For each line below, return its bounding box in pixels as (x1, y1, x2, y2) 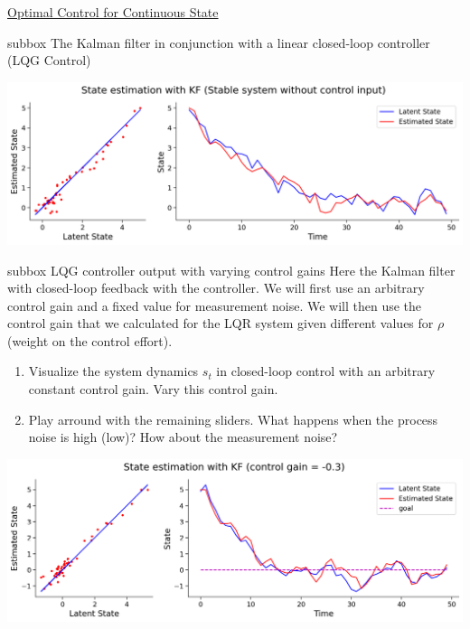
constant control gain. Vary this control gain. (28, 380, 278, 399)
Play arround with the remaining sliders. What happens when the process (28, 409, 438, 428)
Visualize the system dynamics (28, 361, 199, 380)
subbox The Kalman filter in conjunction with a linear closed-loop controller (7, 33, 430, 52)
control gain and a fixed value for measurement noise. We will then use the (7, 296, 422, 314)
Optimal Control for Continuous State (7, 3, 219, 21)
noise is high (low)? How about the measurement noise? (28, 427, 338, 446)
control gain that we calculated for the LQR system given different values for (7, 314, 434, 333)
